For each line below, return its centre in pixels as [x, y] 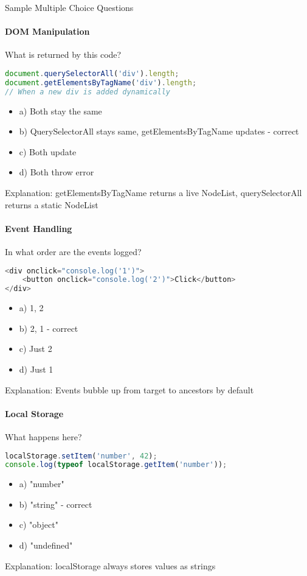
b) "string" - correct [56, 504]
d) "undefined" [46, 545]
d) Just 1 [36, 369]
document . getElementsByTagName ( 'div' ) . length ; [101, 83]
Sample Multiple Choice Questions [69, 7]
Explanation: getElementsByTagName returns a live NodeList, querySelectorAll [153, 192]
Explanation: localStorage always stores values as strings [110, 565]
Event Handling [39, 228]
